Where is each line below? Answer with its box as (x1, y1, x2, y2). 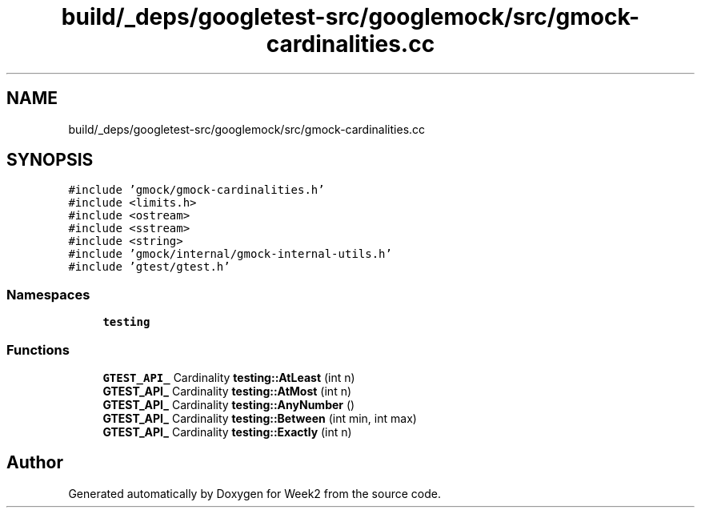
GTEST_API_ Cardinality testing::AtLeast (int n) (102, 370, 355, 384)
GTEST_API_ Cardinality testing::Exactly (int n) (102, 424, 352, 439)
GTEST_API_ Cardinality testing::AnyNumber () (102, 397, 355, 412)
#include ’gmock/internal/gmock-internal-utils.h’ (68, 247, 392, 261)
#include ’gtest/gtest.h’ (68, 260, 230, 274)
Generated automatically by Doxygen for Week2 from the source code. (68, 486, 441, 500)
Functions (6, 341, 70, 358)
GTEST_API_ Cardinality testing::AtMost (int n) (102, 383, 352, 398)
